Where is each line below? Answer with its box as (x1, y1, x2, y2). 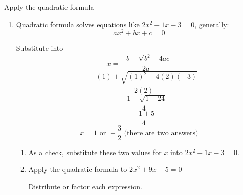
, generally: (194, 18, 229, 29)
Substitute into (16, 42, 63, 53)
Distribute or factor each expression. (28, 181, 142, 191)
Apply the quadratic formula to (28, 164, 127, 175)
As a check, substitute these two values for (28, 146, 162, 157)
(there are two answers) (124, 129, 198, 137)
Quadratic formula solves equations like (16, 18, 140, 29)
